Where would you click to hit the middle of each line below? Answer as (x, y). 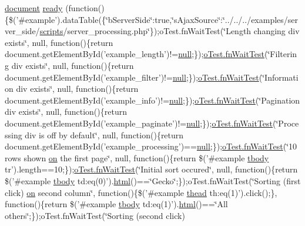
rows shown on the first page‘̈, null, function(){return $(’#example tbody (137, 157)
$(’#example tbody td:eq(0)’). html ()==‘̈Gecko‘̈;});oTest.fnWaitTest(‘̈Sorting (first (153, 180)
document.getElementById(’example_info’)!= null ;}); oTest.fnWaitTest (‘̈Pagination (152, 100)
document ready (34, 8)
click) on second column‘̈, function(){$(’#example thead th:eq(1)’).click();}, (141, 192)
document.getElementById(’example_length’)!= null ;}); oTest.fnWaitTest (135, 54)
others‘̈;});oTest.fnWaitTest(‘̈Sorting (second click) (95, 215)
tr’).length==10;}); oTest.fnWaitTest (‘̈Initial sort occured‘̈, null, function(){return (151, 169)
